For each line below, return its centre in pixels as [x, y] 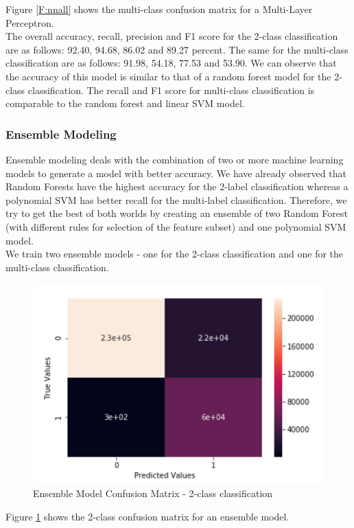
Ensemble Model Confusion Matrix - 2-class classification [153, 493]
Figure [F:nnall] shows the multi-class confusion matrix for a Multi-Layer [159, 9]
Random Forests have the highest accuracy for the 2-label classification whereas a [177, 186]
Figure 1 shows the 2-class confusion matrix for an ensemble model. [147, 516]
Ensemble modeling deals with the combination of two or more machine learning [175, 159]
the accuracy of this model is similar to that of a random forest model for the [168, 76]
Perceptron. [30, 22]
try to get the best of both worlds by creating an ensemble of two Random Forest [177, 213]
